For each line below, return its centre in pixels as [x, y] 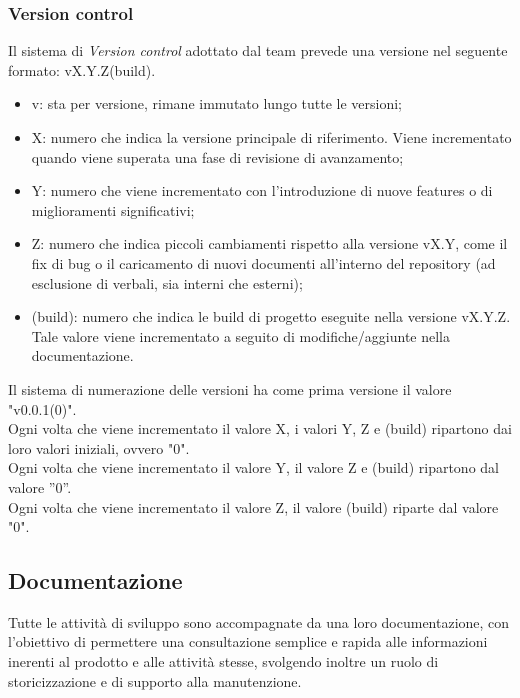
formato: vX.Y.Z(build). [82, 69]
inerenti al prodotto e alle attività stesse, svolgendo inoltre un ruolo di [223, 661]
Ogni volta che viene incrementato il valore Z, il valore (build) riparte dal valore [253, 506]
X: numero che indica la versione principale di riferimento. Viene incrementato [271, 137]
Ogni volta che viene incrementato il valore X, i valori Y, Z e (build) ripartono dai [260, 428]
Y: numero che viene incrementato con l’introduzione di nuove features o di [262, 190]
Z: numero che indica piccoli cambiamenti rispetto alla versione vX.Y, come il [269, 243]
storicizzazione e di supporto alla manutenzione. [155, 680]
